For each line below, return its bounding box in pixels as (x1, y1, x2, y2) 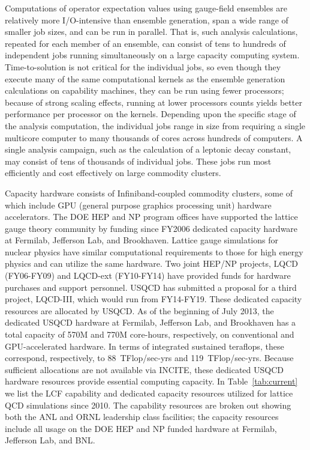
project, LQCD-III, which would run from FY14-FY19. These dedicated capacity (5, 293, 302, 305)
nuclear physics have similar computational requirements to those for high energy (5, 245, 303, 258)
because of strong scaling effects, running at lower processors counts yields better (5, 96, 302, 108)
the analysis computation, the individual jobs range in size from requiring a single (5, 119, 306, 132)
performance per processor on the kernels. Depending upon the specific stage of (5, 108, 296, 120)
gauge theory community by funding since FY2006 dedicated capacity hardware (5, 222, 298, 234)
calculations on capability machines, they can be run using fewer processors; (5, 84, 284, 97)
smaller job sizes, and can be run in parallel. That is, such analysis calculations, (5, 25, 298, 38)
